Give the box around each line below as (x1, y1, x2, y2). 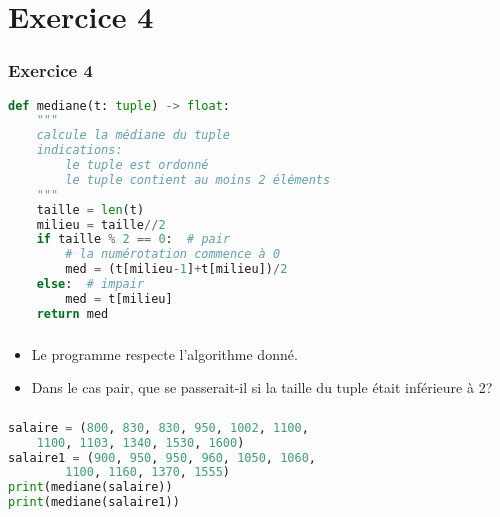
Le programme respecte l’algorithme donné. (31, 343, 298, 364)
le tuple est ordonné (65, 158, 209, 173)
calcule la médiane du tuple (36, 128, 230, 143)
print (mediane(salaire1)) (8, 495, 180, 510)
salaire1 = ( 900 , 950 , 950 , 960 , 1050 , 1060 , (8, 450, 316, 465)
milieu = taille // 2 (36, 217, 166, 232)
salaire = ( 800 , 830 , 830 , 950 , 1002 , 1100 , (8, 420, 309, 435)
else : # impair (36, 277, 145, 292)
